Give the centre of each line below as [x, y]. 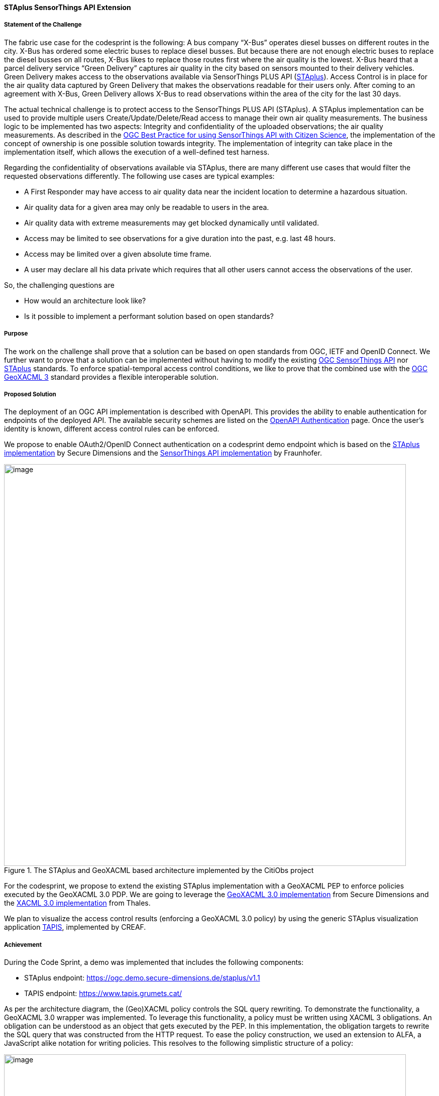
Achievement [23, 945]
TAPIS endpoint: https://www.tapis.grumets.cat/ [103, 994]
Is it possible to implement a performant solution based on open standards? [149, 316]
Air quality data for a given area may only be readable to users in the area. [147, 207]
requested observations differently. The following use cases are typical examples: [139, 176]
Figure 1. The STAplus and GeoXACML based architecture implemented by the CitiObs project [159, 870]
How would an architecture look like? [85, 300]
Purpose [16, 334]
